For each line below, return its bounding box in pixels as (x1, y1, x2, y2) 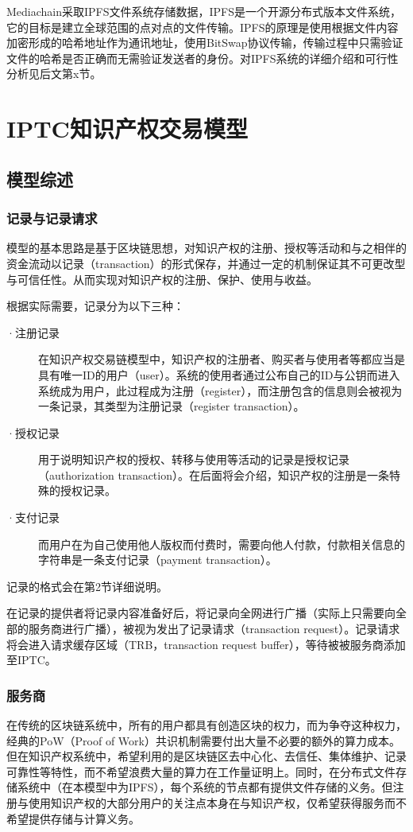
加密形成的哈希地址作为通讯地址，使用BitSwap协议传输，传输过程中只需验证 (6, 34, 403, 51)
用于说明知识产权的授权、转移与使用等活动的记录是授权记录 (38, 451, 349, 468)
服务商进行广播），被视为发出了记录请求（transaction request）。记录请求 (28, 620, 400, 637)
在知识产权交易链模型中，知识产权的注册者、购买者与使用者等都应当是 (38, 351, 405, 367)
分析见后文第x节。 (6, 65, 102, 82)
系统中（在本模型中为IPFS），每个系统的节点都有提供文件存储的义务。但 (17, 779, 393, 795)
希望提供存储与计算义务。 (6, 810, 140, 826)
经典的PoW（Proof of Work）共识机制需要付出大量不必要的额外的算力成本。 (6, 732, 400, 748)
